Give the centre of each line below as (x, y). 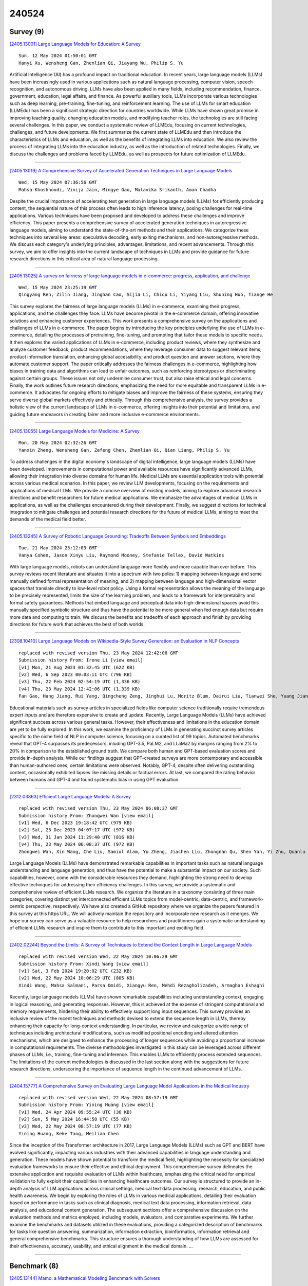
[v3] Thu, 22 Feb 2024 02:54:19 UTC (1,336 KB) (80, 682)
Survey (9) (27, 32)
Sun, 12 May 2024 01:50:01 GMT (58, 56)
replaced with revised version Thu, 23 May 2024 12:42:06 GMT (99, 653)
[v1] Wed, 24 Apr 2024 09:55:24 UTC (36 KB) (76, 1112)
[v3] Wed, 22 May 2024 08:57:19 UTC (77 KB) (76, 1126)
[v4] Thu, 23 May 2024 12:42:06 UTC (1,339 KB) (80, 689)
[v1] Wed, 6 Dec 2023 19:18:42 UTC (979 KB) (76, 823)
